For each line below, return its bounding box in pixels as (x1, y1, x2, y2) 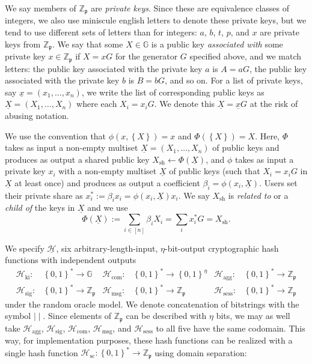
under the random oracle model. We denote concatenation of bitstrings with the (5, 297, 299, 310)
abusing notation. (5, 109, 69, 121)
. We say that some (52, 37, 123, 50)
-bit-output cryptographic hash (165, 241, 279, 254)
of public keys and (212, 141, 280, 154)
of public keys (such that (169, 165, 260, 177)
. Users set (259, 176, 298, 189)
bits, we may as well (216, 309, 290, 322)
